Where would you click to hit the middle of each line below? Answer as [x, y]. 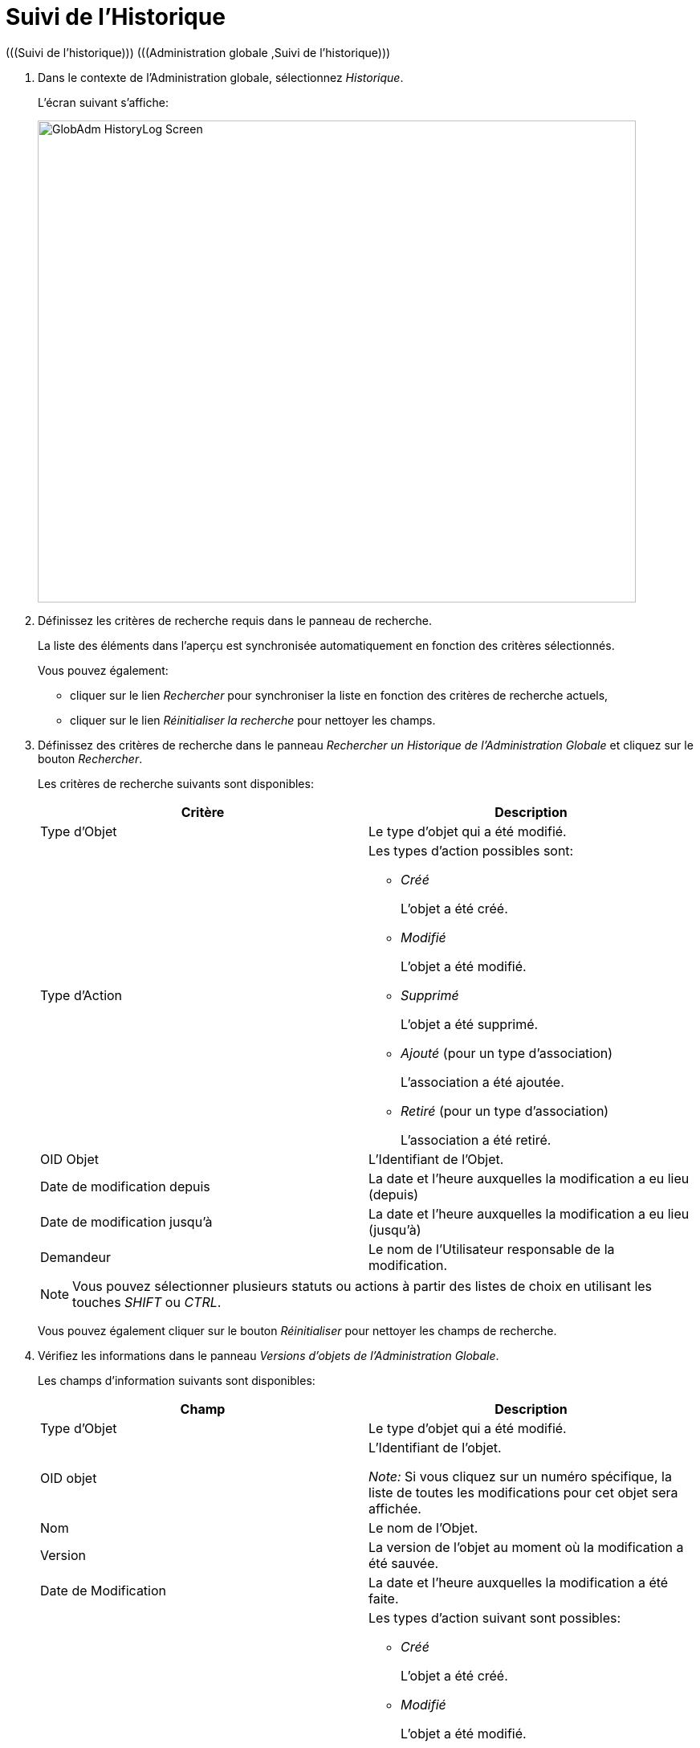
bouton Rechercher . [90, 758]
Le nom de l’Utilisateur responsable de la [492, 1249]
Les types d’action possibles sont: [471, 850]
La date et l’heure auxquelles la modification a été [519, 1582]
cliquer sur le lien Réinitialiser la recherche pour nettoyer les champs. [253, 720]
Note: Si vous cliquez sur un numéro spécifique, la [520, 1476]
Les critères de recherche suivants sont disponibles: [176, 783]
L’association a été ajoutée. [482, 1082]
